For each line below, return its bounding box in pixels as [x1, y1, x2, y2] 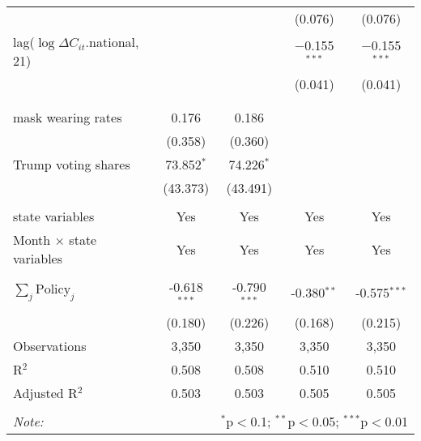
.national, [85, 32, 139, 51]
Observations [13, 336, 87, 355]
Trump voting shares [13, 155, 130, 173]
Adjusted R [13, 383, 78, 402]
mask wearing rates [13, 108, 122, 126]
